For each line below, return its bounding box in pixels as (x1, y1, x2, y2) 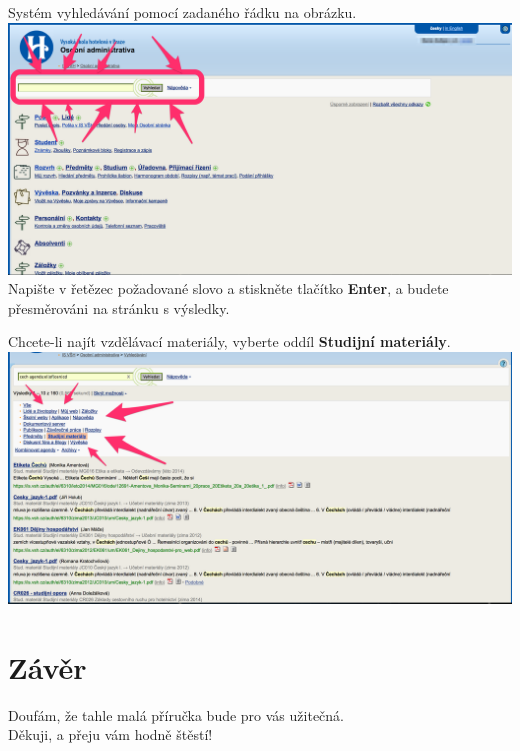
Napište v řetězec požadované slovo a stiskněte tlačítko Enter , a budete (8, 278, 449, 299)
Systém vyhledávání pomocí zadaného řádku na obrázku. (8, 2, 357, 22)
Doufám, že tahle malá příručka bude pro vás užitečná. (8, 704, 344, 725)
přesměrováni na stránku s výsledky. (8, 297, 230, 318)
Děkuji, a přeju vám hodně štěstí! (8, 724, 213, 745)
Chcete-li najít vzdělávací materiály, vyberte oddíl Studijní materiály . (8, 331, 451, 352)
